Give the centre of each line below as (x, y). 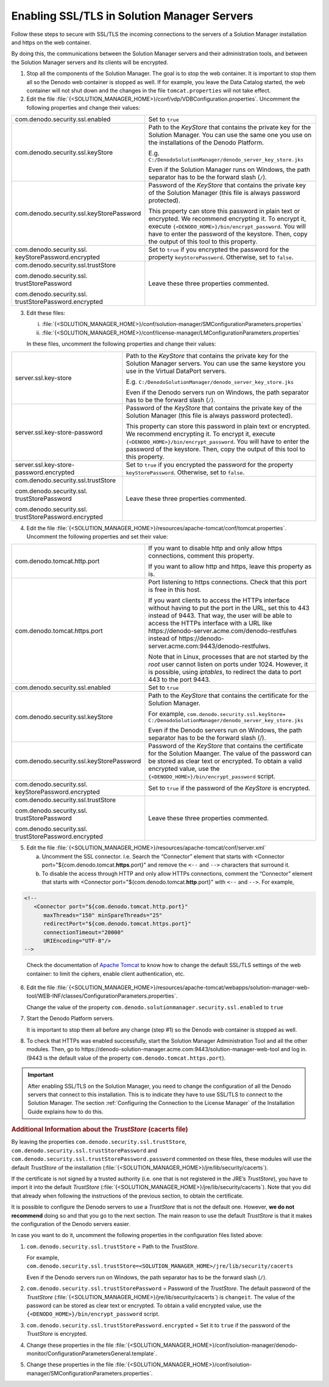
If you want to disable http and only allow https (215, 548)
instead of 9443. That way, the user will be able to (220, 615)
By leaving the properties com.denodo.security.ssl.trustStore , (99, 1142)
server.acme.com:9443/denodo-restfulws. (209, 646)
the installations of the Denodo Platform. (206, 143)
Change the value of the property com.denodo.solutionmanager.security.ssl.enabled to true (155, 1007)
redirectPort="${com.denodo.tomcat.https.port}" (117, 924)
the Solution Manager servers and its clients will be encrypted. (90, 62)
